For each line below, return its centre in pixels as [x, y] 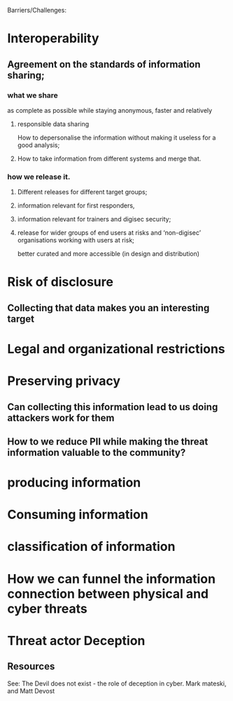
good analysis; [38, 145]
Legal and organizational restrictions [116, 349]
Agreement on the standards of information [104, 64]
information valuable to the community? [97, 452]
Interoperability [53, 39]
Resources [31, 666]
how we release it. [39, 177]
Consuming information [78, 515]
